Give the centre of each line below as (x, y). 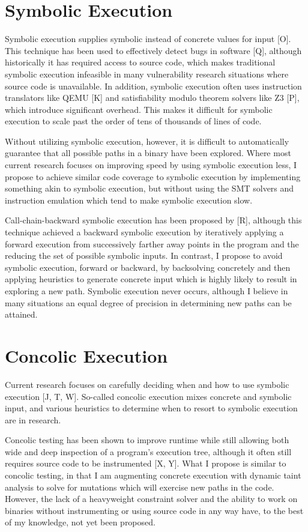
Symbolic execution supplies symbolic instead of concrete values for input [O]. (148, 39)
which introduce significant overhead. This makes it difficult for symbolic (139, 109)
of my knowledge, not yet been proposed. (80, 522)
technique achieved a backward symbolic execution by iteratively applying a (144, 232)
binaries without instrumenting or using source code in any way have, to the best (154, 510)
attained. (21, 314)
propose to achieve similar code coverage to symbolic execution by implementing (153, 176)
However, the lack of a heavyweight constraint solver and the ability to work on (151, 499)
